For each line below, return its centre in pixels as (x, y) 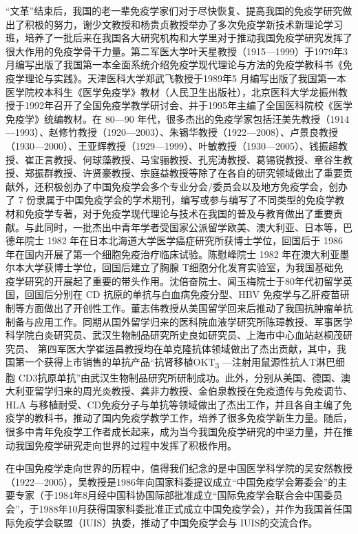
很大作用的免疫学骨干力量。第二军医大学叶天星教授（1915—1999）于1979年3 (177, 51)
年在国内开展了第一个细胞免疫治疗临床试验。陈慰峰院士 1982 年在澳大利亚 (173, 254)
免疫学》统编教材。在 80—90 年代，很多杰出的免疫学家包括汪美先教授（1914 (178, 118)
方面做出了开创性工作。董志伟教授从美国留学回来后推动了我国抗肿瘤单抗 (188, 308)
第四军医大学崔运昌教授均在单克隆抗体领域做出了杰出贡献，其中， (187, 348)
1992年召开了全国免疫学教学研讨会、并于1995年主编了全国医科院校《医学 (188, 105)
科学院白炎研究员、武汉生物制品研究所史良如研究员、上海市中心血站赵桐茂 (174, 335)
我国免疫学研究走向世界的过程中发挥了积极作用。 (126, 445)
